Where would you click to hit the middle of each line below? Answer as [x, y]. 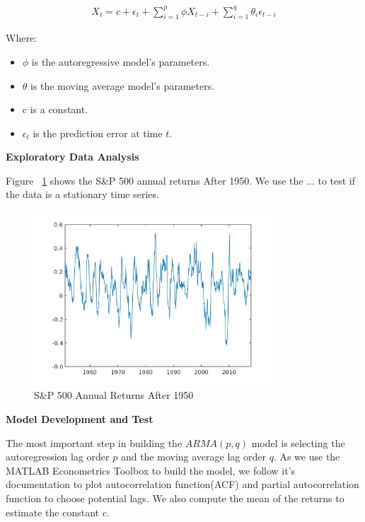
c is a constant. [55, 109]
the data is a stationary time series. [82, 194]
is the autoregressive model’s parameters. [121, 61]
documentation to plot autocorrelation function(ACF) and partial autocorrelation [182, 484]
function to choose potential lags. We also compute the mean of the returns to [175, 498]
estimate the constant [52, 512]
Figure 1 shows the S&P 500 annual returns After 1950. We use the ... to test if [181, 180]
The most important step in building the [94, 442]
